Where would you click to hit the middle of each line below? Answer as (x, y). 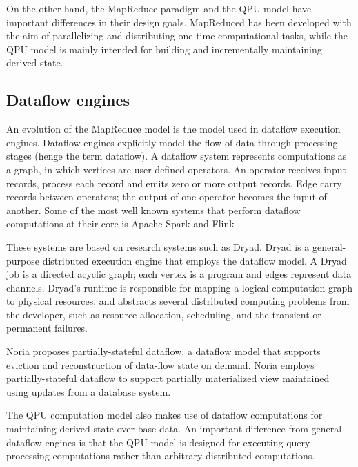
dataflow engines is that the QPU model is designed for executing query (158, 442)
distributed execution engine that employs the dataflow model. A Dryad (195, 260)
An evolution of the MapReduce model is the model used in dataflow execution (173, 129)
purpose (23, 260)
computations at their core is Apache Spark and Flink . (123, 223)
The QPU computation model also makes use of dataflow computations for (165, 415)
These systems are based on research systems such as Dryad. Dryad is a (158, 246)
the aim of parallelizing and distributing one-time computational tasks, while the (177, 36)
